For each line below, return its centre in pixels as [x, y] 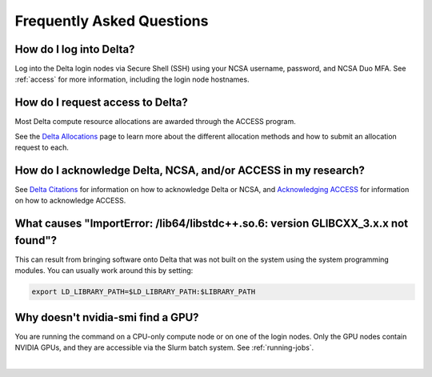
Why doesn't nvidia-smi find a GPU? [107, 317]
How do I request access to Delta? [101, 103]
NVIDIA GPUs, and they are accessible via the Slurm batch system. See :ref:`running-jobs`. [164, 347]
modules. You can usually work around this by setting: [104, 271]
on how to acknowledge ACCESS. [70, 201]
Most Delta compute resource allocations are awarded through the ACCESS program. [155, 122]
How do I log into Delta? [75, 49]
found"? [36, 240]
